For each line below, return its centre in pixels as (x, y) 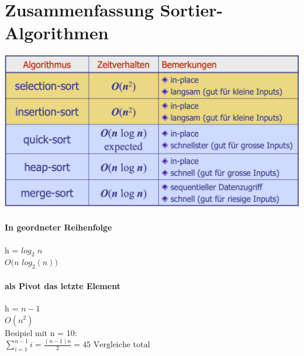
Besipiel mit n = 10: (41, 332)
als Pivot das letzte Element (63, 285)
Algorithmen (57, 33)
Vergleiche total (122, 345)
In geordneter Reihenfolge (58, 227)
